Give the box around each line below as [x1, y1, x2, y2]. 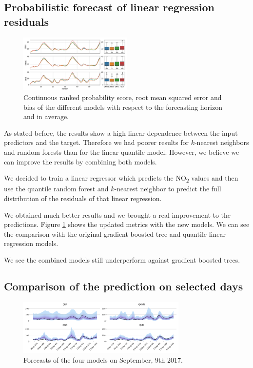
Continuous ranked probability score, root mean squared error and [23, 92, 222, 102]
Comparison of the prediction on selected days [4, 278, 243, 293]
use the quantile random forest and [4, 184, 109, 194]
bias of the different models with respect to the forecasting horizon [23, 102, 223, 112]
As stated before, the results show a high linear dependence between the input [4, 127, 238, 138]
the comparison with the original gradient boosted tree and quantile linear [4, 228, 226, 239]
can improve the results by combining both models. [4, 156, 157, 166]
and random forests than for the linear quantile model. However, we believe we [4, 147, 239, 157]
